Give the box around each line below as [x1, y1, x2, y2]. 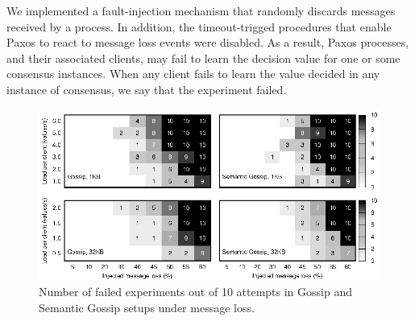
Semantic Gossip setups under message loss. [39, 298, 255, 315]
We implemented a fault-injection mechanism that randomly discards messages [6, 2, 396, 19]
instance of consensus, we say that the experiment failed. [6, 80, 287, 97]
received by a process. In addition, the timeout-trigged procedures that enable [6, 18, 392, 35]
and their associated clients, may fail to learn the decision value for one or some [6, 49, 400, 66]
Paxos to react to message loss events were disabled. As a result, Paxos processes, [6, 34, 409, 51]
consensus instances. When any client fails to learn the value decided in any [6, 65, 380, 82]
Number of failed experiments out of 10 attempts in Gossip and [39, 282, 352, 299]
